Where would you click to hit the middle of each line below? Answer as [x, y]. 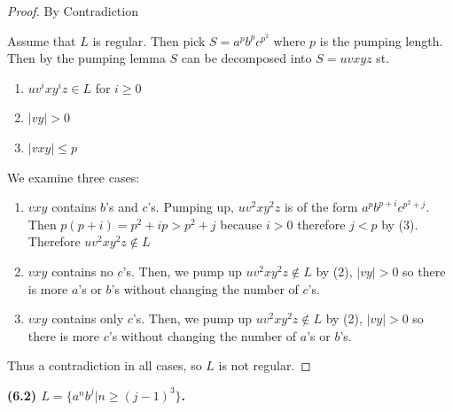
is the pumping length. [381, 40]
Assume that [42, 40]
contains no [82, 271]
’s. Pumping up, [191, 207]
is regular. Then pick [149, 40]
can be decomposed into [246, 58]
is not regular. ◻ [265, 365]
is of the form [321, 207]
